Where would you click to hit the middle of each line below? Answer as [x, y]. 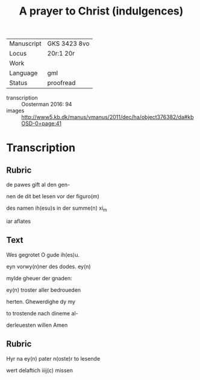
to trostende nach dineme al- [42, 313]
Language [23, 73]
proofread [61, 83]
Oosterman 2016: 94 [47, 105]
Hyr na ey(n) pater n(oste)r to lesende [53, 358]
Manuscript [26, 43]
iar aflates [19, 221]
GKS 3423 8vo [68, 43]
